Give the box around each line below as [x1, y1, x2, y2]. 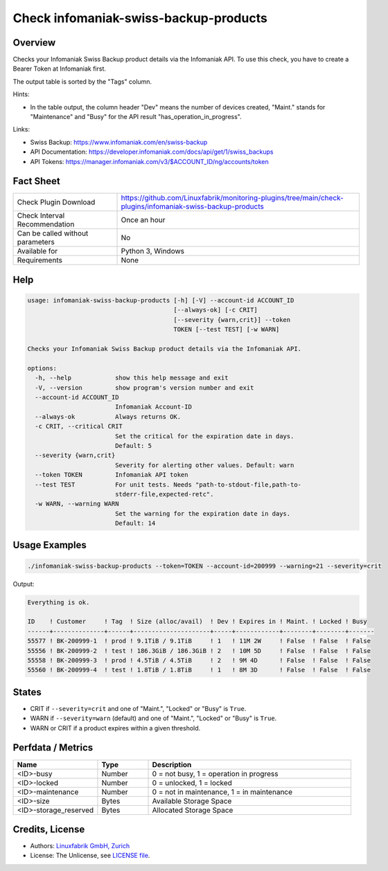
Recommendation [17, 219, 75, 229]
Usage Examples [12, 539, 87, 551]
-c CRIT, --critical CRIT [35, 422, 123, 431]
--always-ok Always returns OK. [35, 413, 182, 420]
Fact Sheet [12, 175, 60, 187]
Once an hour [121, 215, 166, 225]
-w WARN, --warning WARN [35, 500, 119, 508]
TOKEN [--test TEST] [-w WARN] [173, 325, 280, 334]
